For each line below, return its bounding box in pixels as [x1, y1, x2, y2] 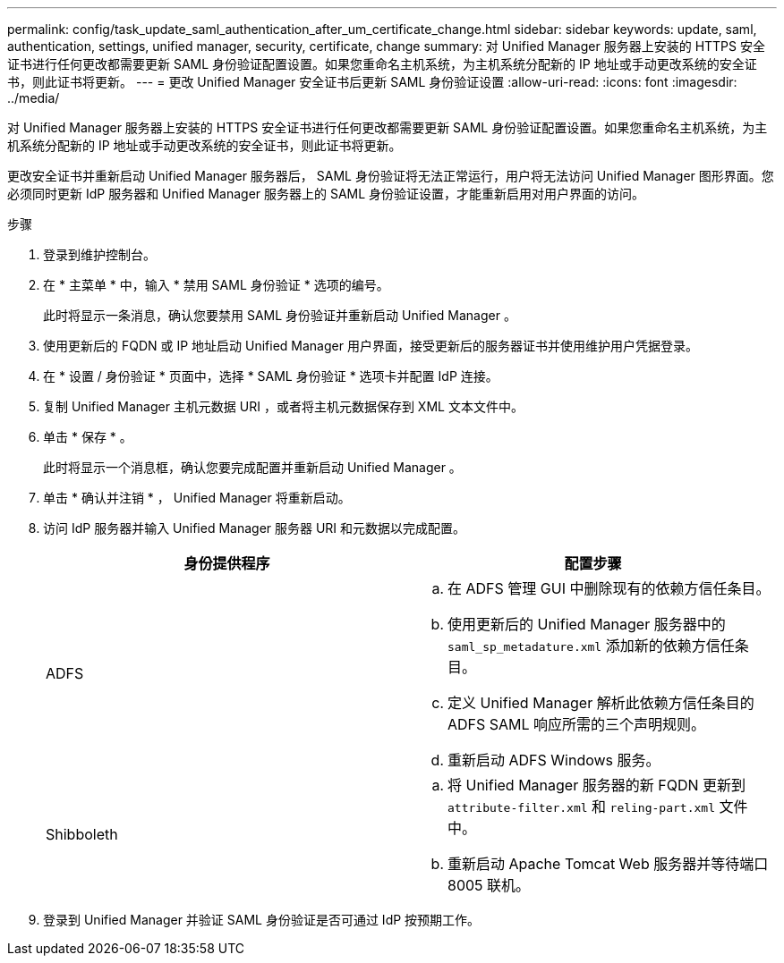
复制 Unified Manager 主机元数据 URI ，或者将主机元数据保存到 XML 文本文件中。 [43, 399, 524, 414]
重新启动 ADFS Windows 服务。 [447, 751, 660, 769]
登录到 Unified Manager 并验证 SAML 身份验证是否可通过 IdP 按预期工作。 [43, 912, 481, 927]
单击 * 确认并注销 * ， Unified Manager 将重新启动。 [43, 490, 351, 505]
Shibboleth [46, 825, 118, 843]
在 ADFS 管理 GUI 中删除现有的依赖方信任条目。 [447, 579, 771, 597]
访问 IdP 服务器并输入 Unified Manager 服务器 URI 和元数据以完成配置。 [43, 520, 466, 536]
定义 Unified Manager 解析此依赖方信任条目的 [447, 694, 754, 712]
